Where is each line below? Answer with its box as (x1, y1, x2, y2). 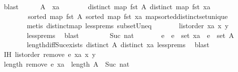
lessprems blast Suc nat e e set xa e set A (26, 30, 234, 40)
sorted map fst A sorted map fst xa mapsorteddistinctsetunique (27, 11, 228, 21)
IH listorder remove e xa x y (3, 49, 96, 59)
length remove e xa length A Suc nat (3, 58, 130, 69)
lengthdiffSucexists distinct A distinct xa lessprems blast (26, 39, 210, 50)
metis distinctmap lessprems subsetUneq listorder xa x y (26, 20, 229, 31)
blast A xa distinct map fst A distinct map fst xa (3, 1, 211, 11)
